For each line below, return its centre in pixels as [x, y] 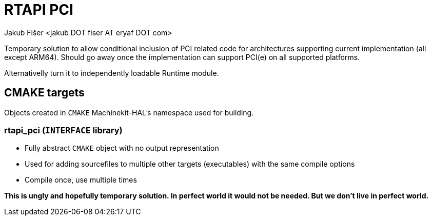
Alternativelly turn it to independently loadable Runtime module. [112, 73]
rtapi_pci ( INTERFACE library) [63, 130]
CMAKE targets [44, 93]
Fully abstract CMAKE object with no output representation [122, 148]
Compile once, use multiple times [81, 180]
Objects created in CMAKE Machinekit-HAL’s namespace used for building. [129, 112]
